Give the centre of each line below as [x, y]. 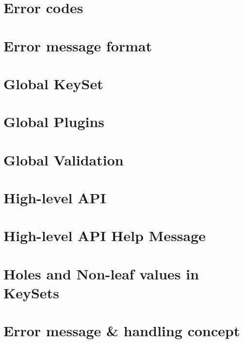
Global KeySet [53, 83]
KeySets [31, 293]
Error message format [78, 45]
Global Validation [64, 159]
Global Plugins [54, 122]
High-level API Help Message [105, 236]
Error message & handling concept [122, 331]
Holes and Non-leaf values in [101, 273]
